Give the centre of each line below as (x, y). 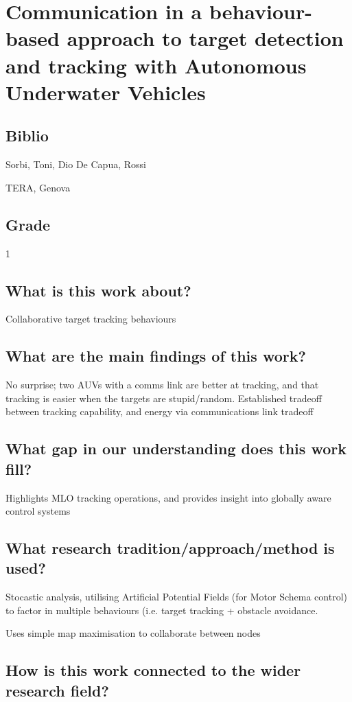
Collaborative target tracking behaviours (91, 319)
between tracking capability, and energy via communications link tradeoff (160, 411)
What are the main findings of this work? (156, 356)
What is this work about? (98, 290)
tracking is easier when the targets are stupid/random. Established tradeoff (164, 398)
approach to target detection (205, 38)
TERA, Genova (38, 187)
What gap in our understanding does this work (176, 448)
